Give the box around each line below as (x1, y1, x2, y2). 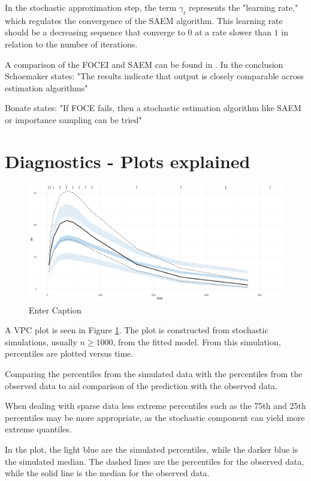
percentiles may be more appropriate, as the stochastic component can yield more (5, 411, 305, 423)
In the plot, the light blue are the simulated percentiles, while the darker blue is (5, 443, 298, 456)
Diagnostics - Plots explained (5, 148, 250, 173)
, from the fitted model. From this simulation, (113, 335, 281, 348)
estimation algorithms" (5, 81, 88, 94)
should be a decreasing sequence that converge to (5, 26, 185, 38)
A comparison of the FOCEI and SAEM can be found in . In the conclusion (5, 58, 283, 70)
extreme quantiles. (5, 423, 72, 435)
